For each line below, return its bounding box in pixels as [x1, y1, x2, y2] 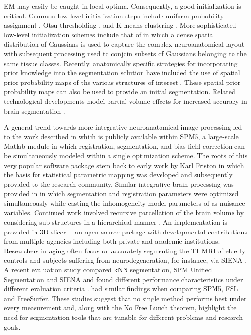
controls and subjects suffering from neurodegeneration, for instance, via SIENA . [4, 255, 247, 265]
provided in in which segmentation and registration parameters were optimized [4, 188, 239, 199]
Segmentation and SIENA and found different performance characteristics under [4, 274, 243, 284]
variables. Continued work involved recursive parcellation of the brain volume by [4, 207, 244, 218]
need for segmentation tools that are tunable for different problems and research [4, 312, 243, 322]
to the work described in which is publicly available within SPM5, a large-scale [4, 131, 239, 141]
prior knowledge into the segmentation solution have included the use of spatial [4, 67, 240, 78]
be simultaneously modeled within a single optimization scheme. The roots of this [4, 150, 248, 160]
